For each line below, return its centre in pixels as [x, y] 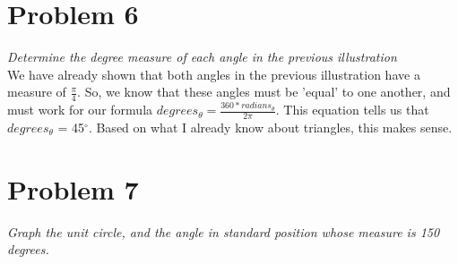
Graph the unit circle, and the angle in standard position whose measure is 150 [224, 231]
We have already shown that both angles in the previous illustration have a [214, 74]
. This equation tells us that [352, 110]
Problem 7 [73, 188]
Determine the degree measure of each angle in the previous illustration [202, 57]
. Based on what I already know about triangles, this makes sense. [270, 127]
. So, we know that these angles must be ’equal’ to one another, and [264, 92]
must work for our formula [80, 110]
